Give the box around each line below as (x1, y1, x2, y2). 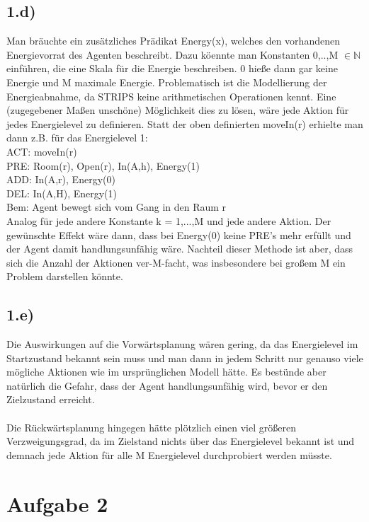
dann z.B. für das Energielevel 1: (6, 130, 148, 145)
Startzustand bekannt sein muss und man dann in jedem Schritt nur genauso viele (6, 350, 363, 365)
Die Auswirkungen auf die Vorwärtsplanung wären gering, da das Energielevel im (6, 337, 358, 352)
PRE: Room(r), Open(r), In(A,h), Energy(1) (6, 158, 200, 173)
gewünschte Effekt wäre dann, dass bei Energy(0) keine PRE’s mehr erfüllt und (6, 227, 351, 242)
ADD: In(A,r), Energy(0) (6, 172, 115, 187)
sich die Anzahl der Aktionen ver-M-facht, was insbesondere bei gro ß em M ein (6, 255, 346, 269)
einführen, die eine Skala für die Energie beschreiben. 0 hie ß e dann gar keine (6, 61, 338, 76)
